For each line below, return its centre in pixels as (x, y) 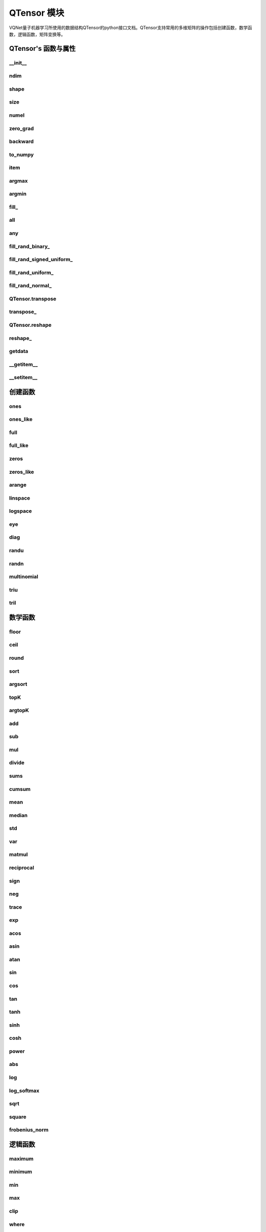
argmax (18, 181)
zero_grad (21, 128)
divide (17, 763)
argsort (18, 684)
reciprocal (22, 867)
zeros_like (22, 472)
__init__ (18, 63)
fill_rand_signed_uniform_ (41, 260)
